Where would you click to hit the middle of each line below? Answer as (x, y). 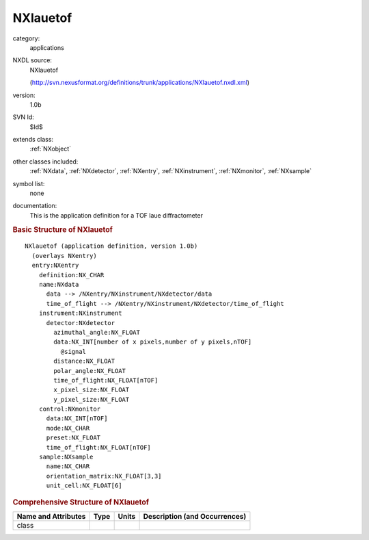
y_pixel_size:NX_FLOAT (92, 399)
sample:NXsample (66, 457)
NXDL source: (32, 60)
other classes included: (45, 162)
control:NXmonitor (70, 409)
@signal (73, 351)
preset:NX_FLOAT (73, 438)
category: (26, 38)
